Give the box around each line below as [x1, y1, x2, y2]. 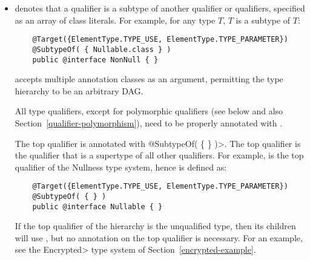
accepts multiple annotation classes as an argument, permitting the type [15, 73, 283, 85]
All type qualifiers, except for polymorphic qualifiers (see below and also [15, 105, 283, 117]
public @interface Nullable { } [32, 202, 163, 211]
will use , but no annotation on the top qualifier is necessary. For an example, [15, 231, 303, 244]
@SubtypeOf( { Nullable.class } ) [32, 45, 171, 54]
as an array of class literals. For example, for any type [15, 13, 216, 26]
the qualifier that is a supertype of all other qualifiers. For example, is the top [15, 149, 304, 161]
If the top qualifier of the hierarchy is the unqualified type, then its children [15, 219, 296, 232]
